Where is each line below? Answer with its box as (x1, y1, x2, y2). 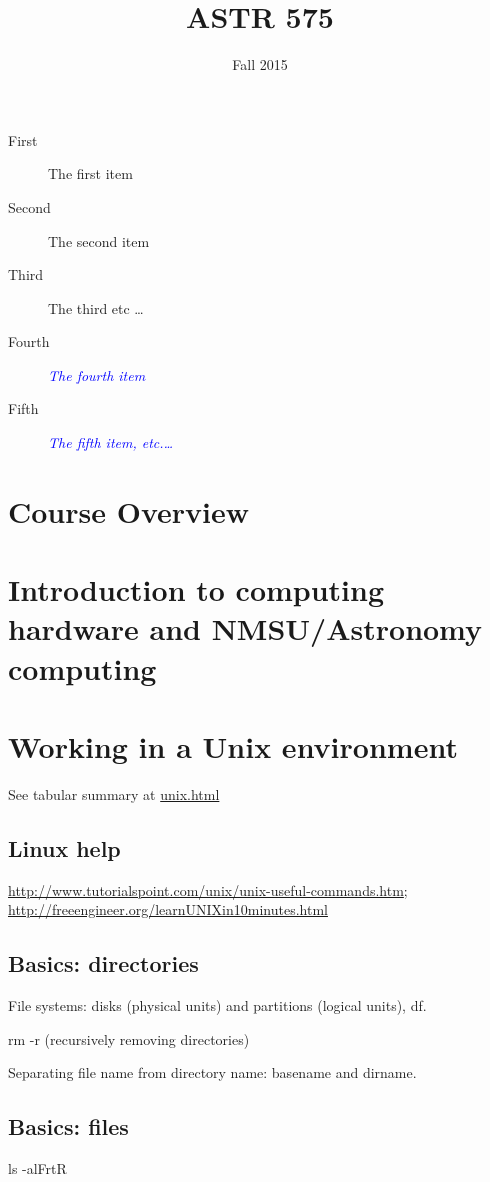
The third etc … (48, 297, 144, 318)
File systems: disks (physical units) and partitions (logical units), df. (8, 995, 427, 1016)
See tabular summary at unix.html (8, 783, 220, 804)
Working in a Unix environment (8, 725, 458, 766)
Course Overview (8, 490, 249, 531)
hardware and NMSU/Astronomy (8, 608, 483, 649)
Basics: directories (8, 948, 199, 979)
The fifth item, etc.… (48, 432, 174, 453)
